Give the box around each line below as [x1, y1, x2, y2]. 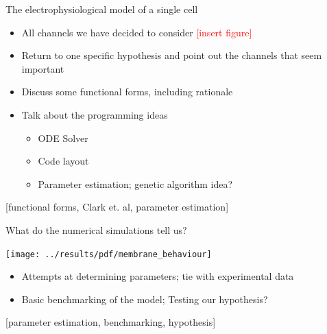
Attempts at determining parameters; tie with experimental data [21, 269, 294, 283]
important [21, 61, 64, 75]
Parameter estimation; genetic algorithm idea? [38, 176, 233, 191]
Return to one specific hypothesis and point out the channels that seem [21, 48, 322, 62]
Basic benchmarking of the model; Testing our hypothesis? [21, 291, 268, 306]
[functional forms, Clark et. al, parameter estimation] [5, 200, 229, 214]
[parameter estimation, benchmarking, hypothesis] [5, 315, 216, 329]
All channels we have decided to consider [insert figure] [21, 25, 252, 39]
